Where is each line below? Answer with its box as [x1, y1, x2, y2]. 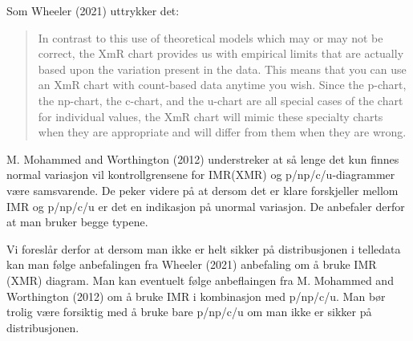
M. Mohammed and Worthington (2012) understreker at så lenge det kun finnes [6, 150, 399, 167]
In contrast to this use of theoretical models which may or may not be [38, 29, 383, 46]
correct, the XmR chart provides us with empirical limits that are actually [38, 45, 404, 62]
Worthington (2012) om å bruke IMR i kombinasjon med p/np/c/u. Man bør [6, 287, 386, 304]
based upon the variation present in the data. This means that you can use [38, 60, 407, 77]
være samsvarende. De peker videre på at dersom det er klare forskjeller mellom [6, 181, 399, 198]
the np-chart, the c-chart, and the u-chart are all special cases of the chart [38, 91, 403, 108]
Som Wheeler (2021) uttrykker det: [6, 2, 180, 18]
